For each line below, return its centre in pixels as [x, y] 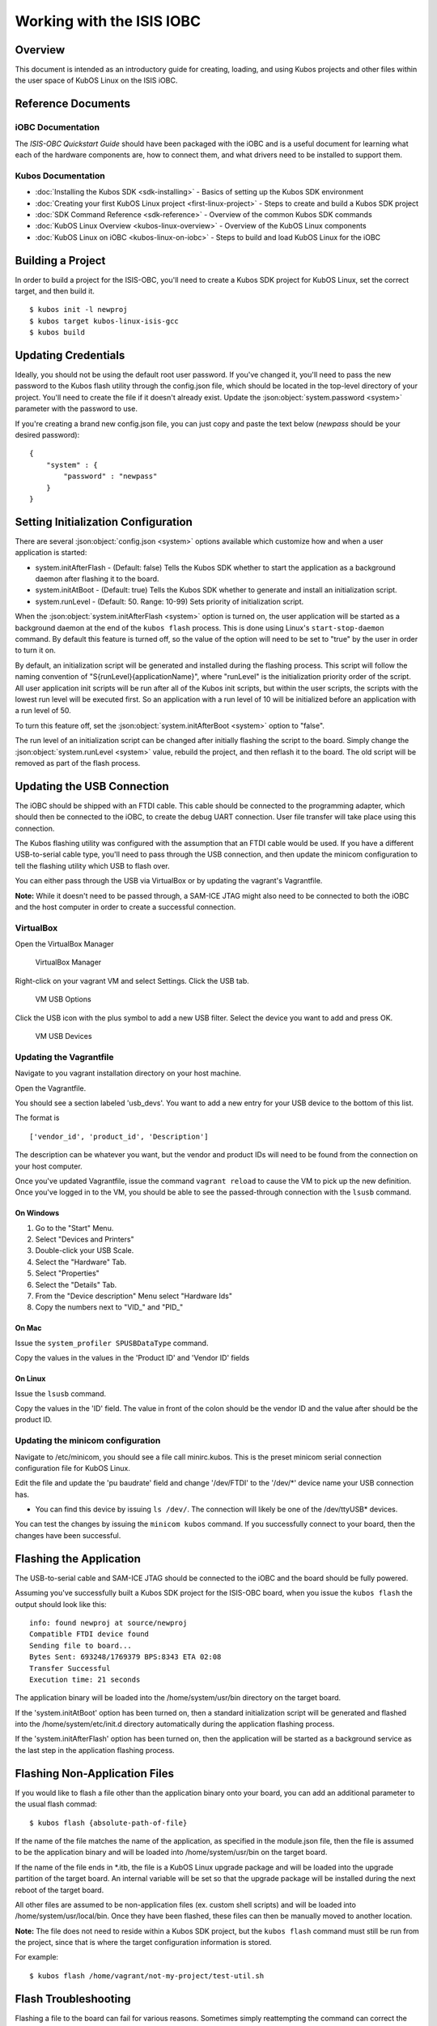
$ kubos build [57, 333]
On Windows [37, 1213]
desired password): [47, 435]
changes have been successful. [68, 1535]
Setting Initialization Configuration [104, 521]
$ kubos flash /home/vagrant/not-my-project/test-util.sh [147, 1976]
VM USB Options [64, 999]
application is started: [51, 553]
